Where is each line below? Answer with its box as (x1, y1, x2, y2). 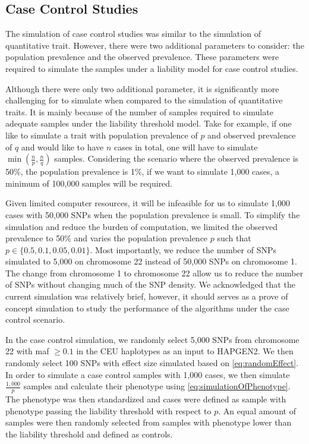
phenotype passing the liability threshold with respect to (5, 404, 212, 417)
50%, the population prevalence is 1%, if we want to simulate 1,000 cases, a (5, 165, 280, 178)
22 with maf (5, 345, 49, 357)
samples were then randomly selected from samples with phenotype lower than (5, 416, 292, 429)
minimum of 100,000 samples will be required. (5, 177, 173, 189)
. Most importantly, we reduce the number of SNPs (90, 243, 277, 256)
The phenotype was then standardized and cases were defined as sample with (5, 393, 286, 405)
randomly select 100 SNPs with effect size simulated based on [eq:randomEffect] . (5, 357, 299, 369)
